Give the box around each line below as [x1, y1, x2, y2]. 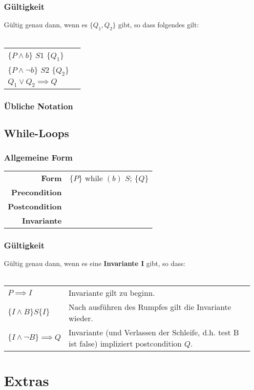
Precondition [11, 186, 62, 198]
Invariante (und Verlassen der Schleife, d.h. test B [68, 327, 239, 338]
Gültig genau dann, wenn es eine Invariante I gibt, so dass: [4, 258, 186, 268]
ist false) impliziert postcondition [68, 338, 182, 349]
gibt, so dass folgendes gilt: [118, 20, 199, 30]
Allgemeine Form [4, 151, 73, 163]
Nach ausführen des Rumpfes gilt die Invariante [68, 301, 232, 313]
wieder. [68, 312, 93, 324]
